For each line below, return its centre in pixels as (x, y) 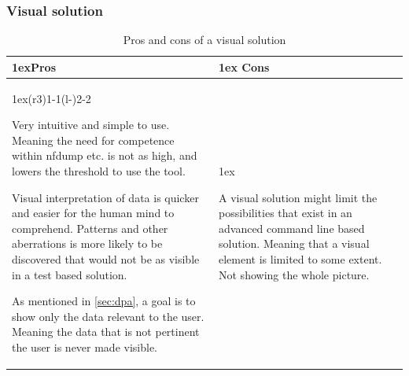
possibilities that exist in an (286, 213)
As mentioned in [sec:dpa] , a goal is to (104, 301)
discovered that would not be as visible (106, 259)
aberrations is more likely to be (87, 243)
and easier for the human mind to (93, 213)
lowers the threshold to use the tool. (99, 171)
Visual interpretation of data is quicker (105, 197)
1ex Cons (244, 66)
